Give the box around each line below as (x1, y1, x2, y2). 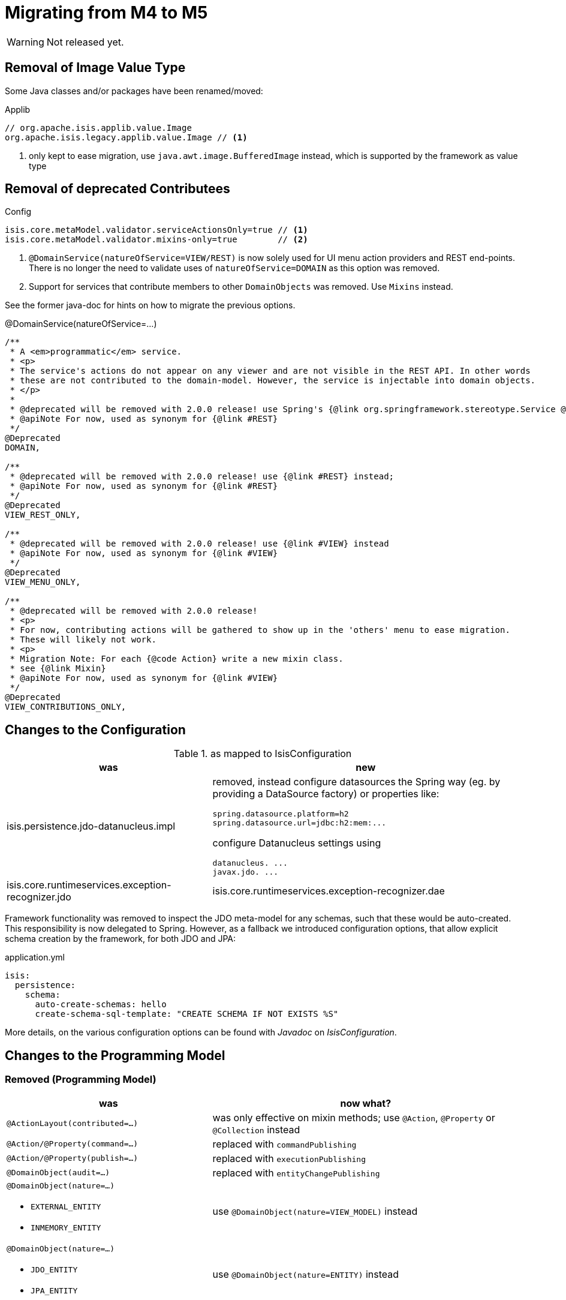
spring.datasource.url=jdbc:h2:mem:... (212, 818, 387, 828)
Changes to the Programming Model (5, 1047, 225, 1063)
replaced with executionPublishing (212, 1152, 366, 1164)
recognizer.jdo (7, 891, 71, 903)
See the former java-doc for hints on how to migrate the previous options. (5, 300, 296, 311)
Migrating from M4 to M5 (5, 2, 208, 23)
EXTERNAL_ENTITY (31, 1202, 101, 1211)
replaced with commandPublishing (212, 1137, 357, 1150)
